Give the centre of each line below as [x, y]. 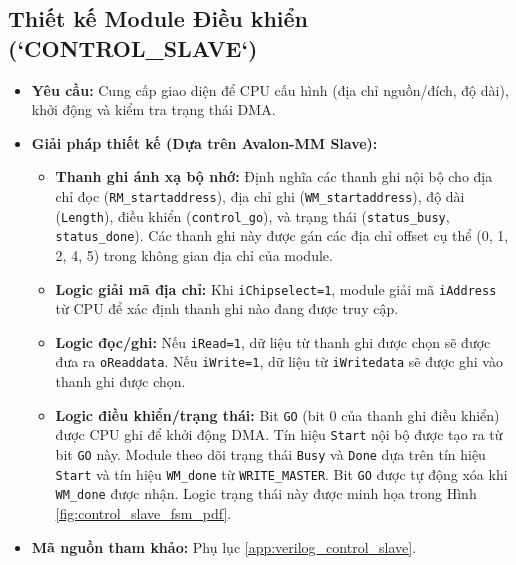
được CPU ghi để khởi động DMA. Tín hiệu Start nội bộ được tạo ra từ [279, 434]
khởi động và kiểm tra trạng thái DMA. [153, 109]
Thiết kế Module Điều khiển [158, 18]
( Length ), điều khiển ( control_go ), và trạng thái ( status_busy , [252, 215]
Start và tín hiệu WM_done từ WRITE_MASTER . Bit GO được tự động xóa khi [281, 473]
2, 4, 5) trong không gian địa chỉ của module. [194, 254]
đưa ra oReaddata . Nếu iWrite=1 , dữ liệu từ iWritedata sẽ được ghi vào [279, 361]
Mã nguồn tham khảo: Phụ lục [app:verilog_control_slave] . [224, 546]
